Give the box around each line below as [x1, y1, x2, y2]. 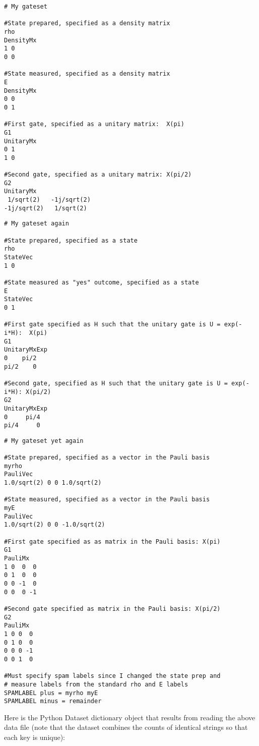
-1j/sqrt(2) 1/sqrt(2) [4, 204, 87, 212]
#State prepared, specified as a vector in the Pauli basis [4, 454, 210, 462]
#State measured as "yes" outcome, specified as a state [4, 279, 199, 286]
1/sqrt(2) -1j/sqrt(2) [8, 196, 91, 204]
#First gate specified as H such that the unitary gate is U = [4, 321, 221, 328]
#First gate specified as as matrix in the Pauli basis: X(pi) [4, 538, 221, 545]
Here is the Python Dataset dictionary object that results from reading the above [4, 712, 255, 722]
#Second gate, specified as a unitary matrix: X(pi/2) [4, 171, 192, 179]
